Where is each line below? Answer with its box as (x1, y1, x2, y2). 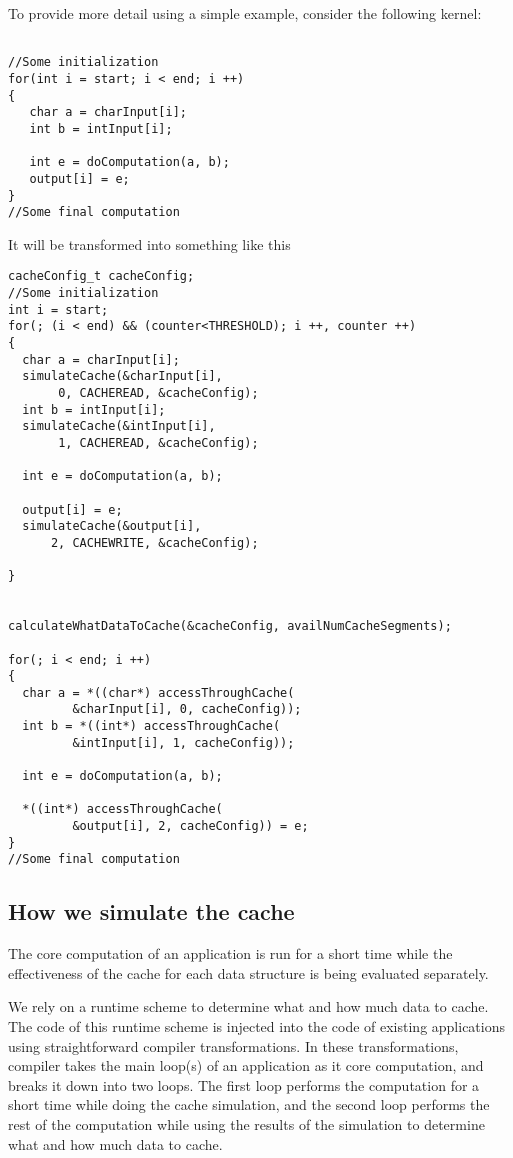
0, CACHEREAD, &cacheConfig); (58, 386, 259, 400)
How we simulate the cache (8, 896, 295, 927)
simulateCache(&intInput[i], (22, 419, 216, 434)
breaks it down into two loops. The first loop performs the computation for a (8, 1074, 480, 1095)
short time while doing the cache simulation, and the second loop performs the (8, 1094, 490, 1115)
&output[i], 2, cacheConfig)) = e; (72, 819, 309, 834)
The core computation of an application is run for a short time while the (8, 943, 453, 964)
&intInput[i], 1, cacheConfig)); (72, 735, 295, 750)
